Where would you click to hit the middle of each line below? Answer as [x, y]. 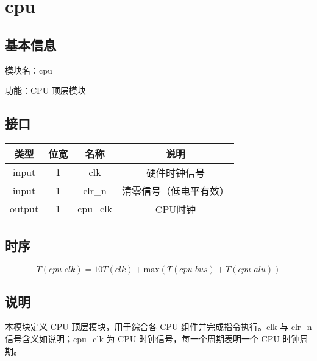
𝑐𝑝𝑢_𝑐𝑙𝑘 [62, 270]
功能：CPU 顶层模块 [45, 90]
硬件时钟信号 [176, 172]
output [24, 209]
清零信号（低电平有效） [176, 191]
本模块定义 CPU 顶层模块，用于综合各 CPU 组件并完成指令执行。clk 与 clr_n [158, 327]
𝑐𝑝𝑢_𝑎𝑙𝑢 [252, 270]
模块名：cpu [29, 70]
